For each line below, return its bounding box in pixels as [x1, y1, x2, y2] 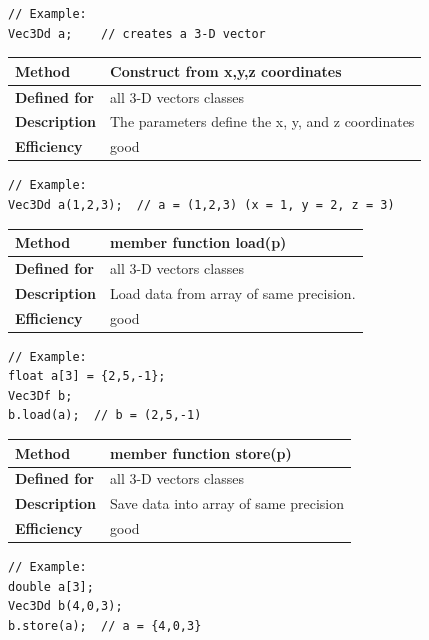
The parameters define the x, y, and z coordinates [110, 111, 415, 132]
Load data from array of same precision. [110, 282, 356, 303]
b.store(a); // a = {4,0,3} [8, 618, 202, 633]
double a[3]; [8, 579, 94, 594]
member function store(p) [110, 442, 292, 463]
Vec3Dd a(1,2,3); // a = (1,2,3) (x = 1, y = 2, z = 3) [8, 197, 395, 212]
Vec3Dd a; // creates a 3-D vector [8, 26, 266, 41]
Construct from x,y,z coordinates [110, 60, 342, 81]
